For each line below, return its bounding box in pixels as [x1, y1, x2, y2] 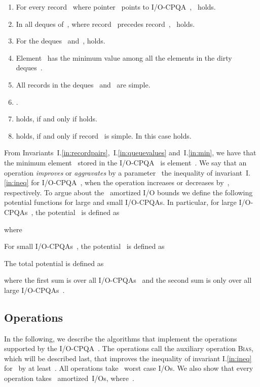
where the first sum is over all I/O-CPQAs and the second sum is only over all [4, 275, 252, 285]
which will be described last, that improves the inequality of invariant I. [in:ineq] [4, 353, 252, 363]
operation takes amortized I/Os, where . [4, 373, 134, 383]
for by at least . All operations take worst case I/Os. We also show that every [4, 363, 253, 373]
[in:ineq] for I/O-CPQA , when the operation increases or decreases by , [4, 177, 230, 188]
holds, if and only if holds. [16, 113, 97, 124]
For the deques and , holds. [16, 35, 105, 46]
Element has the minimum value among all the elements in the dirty [16, 52, 232, 63]
